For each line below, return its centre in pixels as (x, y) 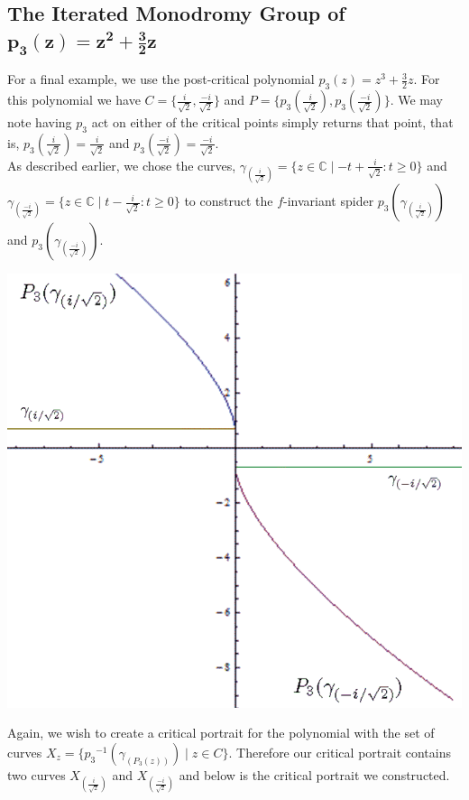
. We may (416, 100)
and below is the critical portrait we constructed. (314, 775)
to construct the (229, 201)
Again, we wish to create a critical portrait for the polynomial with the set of (221, 733)
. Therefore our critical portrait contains (340, 753)
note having (40, 122)
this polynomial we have (74, 100)
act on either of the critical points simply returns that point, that (272, 122)
